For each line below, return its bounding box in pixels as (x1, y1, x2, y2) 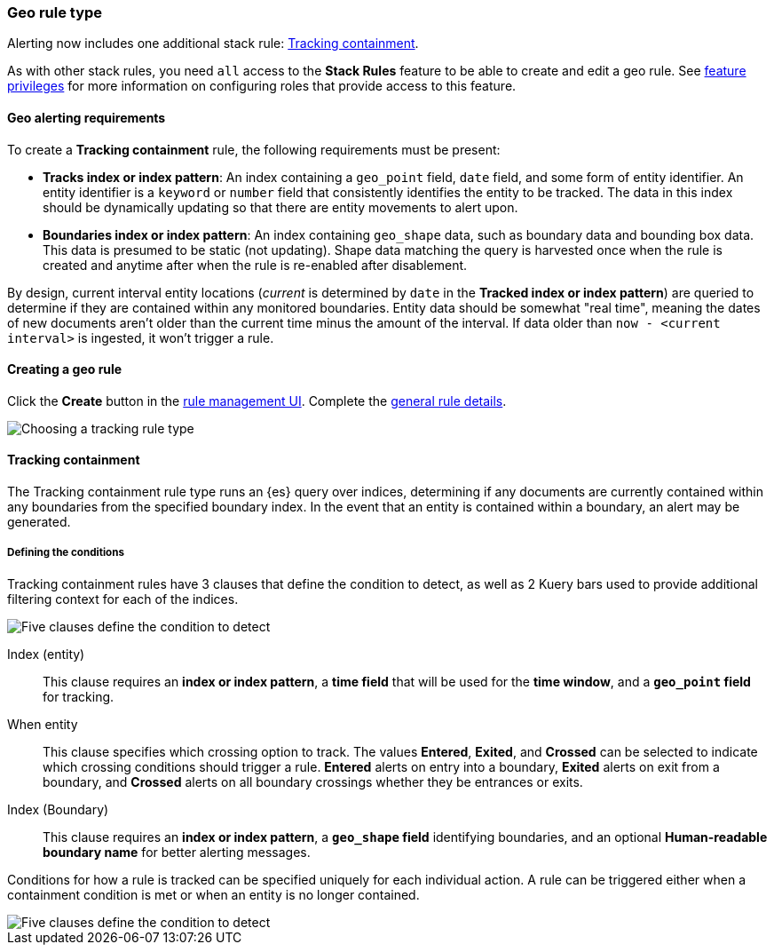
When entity (7, 716, 78, 732)
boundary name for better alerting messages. (43, 844, 311, 860)
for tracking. (43, 688, 115, 704)
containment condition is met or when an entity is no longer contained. (7, 886, 420, 902)
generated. (7, 514, 71, 530)
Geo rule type (7, 4, 103, 21)
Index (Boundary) (7, 801, 109, 817)
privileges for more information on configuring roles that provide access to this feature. (7, 78, 517, 94)
